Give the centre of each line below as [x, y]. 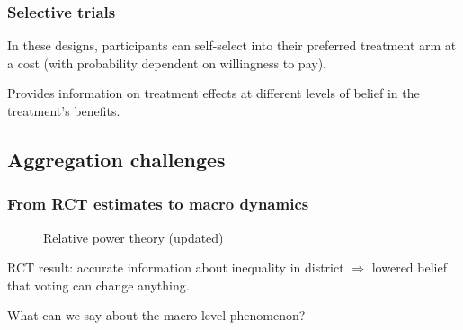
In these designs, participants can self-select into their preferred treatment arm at [232, 45]
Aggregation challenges [116, 159]
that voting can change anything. [98, 285]
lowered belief [409, 268]
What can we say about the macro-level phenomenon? [156, 315]
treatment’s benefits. [64, 111]
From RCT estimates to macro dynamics [158, 204]
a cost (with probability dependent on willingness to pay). [167, 62]
